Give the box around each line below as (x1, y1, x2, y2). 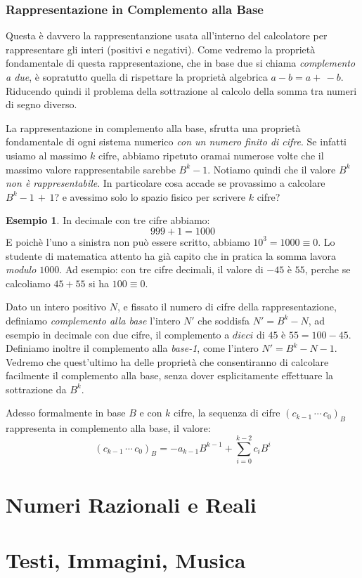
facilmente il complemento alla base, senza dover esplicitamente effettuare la (6, 368, 334, 383)
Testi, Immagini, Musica (6, 545, 246, 574)
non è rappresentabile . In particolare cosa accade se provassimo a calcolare (6, 176, 325, 190)
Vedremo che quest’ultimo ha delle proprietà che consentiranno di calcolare (6, 354, 329, 369)
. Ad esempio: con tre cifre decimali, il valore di (59, 262, 264, 277)
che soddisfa (198, 313, 250, 327)
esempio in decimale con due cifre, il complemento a (6, 327, 230, 341)
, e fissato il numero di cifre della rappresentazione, (117, 299, 337, 314)
